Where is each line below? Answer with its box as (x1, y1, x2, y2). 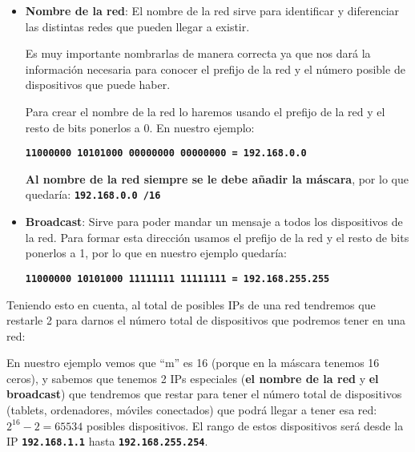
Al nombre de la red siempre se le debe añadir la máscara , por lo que (25, 170, 409, 187)
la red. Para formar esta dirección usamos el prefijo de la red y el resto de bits (25, 228, 409, 245)
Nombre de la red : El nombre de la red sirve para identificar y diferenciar (25, 2, 400, 18)
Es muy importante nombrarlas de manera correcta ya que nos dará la (25, 45, 371, 62)
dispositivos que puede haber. (25, 76, 171, 93)
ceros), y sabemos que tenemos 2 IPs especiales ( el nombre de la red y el (6, 369, 379, 386)
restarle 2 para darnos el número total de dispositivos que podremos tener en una (6, 312, 406, 329)
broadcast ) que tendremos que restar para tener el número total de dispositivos (6, 385, 402, 402)
